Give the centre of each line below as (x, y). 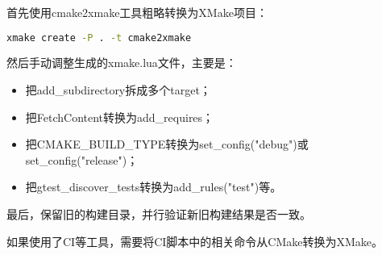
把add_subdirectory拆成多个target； (118, 90)
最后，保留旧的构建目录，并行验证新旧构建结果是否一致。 (159, 214)
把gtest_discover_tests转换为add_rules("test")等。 (154, 187)
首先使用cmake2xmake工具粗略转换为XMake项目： (137, 12)
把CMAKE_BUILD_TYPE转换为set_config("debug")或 (167, 144)
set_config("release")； (82, 159)
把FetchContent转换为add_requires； (120, 117)
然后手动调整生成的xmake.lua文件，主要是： (122, 63)
